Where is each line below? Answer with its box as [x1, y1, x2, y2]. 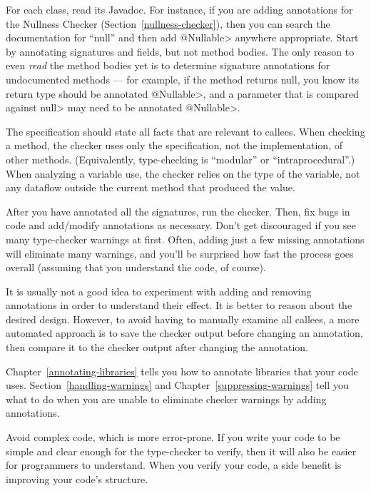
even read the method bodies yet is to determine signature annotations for [6, 58, 330, 73]
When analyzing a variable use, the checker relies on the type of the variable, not [6, 166, 360, 181]
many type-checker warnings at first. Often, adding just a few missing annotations [6, 231, 365, 246]
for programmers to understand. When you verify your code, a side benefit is [6, 457, 342, 472]
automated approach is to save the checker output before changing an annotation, [6, 325, 363, 340]
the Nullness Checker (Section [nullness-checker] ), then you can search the [6, 16, 330, 31]
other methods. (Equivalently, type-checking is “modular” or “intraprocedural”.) [6, 151, 355, 166]
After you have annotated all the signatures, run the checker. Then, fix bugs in [6, 203, 350, 218]
